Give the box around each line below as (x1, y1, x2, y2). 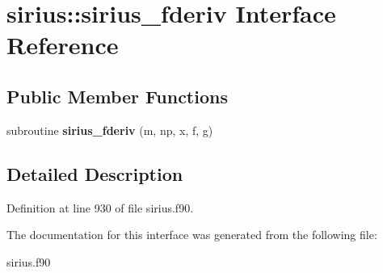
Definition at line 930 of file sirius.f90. (6, 199, 194, 216)
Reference (6, 28, 119, 61)
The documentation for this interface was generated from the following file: (6, 226, 377, 243)
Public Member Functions (6, 83, 228, 108)
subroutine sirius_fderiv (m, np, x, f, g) (6, 121, 213, 138)
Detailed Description (6, 161, 183, 186)
